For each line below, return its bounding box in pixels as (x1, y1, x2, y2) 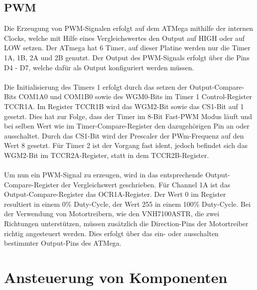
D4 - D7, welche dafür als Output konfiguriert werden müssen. (4, 62, 194, 72)
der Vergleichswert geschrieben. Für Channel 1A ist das (61, 179, 231, 189)
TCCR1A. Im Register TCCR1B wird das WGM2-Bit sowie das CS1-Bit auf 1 (4, 101, 244, 111)
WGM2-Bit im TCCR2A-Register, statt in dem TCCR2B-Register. (4, 149, 209, 160)
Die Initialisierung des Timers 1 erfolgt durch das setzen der (4, 81, 187, 92)
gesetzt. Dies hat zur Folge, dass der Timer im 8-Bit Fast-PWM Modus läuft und (4, 111, 253, 121)
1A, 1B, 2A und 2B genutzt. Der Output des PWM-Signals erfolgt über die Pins (4, 52, 250, 62)
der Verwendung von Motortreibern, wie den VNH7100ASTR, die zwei (4, 208, 220, 219)
